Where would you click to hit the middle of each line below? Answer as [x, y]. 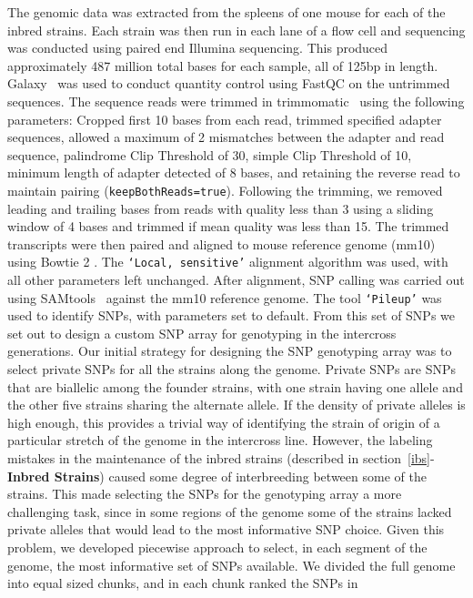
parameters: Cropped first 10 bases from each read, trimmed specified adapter [225, 119]
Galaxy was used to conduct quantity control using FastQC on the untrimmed [229, 83]
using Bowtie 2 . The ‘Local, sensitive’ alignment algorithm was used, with [228, 262]
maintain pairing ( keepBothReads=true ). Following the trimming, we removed [225, 190]
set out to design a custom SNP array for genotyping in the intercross [202, 333]
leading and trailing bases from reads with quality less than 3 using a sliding [221, 208]
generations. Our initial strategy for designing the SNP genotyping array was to [230, 351]
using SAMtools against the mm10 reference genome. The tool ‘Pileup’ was [225, 297]
